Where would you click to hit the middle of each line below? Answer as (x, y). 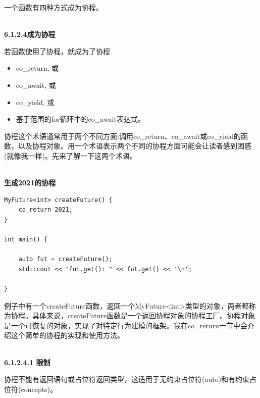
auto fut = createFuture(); (65, 259)
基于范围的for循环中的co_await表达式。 (80, 119)
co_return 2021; (46, 210)
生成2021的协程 (30, 183)
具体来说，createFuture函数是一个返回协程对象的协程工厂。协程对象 (144, 315)
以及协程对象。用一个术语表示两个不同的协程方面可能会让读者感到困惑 (135, 146)
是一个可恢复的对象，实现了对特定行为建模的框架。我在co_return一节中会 (126, 325)
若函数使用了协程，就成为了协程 (57, 51)
